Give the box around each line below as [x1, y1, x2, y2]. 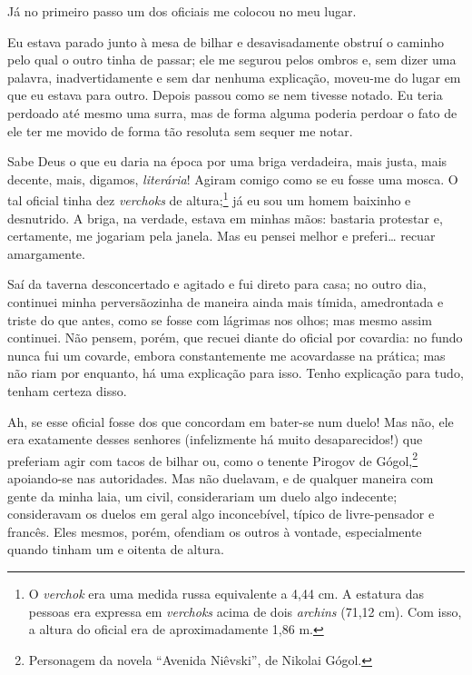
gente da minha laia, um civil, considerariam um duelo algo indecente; [7, 486, 398, 505]
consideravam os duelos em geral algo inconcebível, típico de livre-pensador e [7, 504, 435, 523]
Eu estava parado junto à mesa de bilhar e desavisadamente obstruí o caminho [7, 32, 444, 51]
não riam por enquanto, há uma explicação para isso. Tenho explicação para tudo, [7, 363, 464, 382]
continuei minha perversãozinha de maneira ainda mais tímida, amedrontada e [7, 292, 444, 311]
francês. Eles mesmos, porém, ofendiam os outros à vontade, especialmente [7, 521, 422, 541]
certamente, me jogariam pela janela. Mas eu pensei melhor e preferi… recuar [7, 226, 436, 245]
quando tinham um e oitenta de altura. [7, 540, 224, 559]
